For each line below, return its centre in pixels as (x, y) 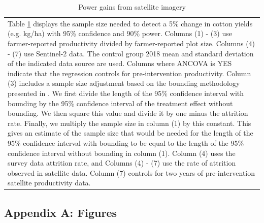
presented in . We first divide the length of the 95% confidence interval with (126, 93)
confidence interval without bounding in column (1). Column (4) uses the (122, 153)
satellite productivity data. (49, 183)
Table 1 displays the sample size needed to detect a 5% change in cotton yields (130, 23)
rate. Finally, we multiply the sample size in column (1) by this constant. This (129, 123)
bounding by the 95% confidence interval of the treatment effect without (120, 103)
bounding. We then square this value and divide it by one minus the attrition (128, 113)
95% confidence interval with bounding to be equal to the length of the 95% (126, 142)
